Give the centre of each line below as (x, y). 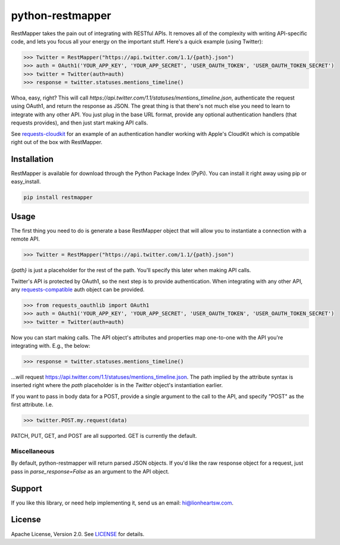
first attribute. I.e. (32, 404)
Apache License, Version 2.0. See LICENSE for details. (78, 534)
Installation (32, 159)
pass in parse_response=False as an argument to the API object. (90, 471)
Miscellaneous (33, 451)
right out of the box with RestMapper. (57, 142)
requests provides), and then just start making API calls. (79, 123)
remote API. (25, 239)
